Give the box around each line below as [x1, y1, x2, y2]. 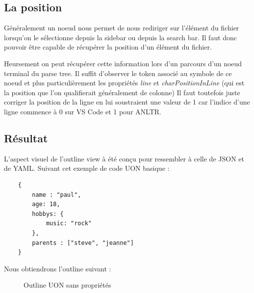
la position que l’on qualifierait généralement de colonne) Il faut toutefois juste [4, 87, 240, 97]
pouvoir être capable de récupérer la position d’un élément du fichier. [4, 42, 212, 52]
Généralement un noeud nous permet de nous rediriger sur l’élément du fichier [4, 23, 239, 33]
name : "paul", [32, 191, 81, 198]
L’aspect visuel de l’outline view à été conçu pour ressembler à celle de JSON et [4, 153, 244, 163]
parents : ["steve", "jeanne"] [32, 239, 134, 246]
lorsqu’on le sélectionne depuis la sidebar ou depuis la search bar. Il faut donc [4, 32, 237, 42]
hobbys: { [32, 210, 64, 217]
